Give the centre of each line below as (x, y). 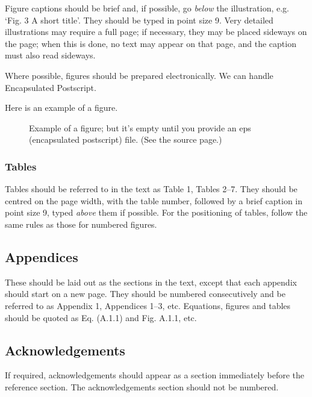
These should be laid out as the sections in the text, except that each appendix (151, 282)
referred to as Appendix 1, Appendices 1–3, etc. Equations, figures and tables (148, 305)
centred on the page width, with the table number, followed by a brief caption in (154, 200)
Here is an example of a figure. (61, 108)
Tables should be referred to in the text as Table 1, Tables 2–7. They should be (151, 189)
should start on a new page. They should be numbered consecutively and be (145, 294)
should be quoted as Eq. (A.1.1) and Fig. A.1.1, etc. (101, 317)
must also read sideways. (50, 55)
